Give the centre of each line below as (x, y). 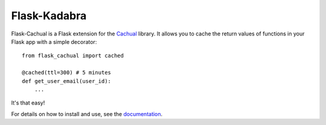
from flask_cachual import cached (73, 56)
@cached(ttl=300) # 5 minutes (67, 73)
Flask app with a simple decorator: (54, 41)
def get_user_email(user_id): (67, 81)
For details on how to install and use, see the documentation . (87, 114)
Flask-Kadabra (49, 16)
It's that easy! (28, 103)
